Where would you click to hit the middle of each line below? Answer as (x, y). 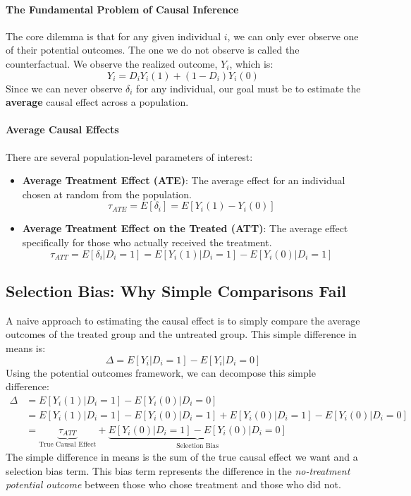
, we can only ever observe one (293, 36)
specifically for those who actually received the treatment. (147, 242)
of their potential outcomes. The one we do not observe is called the (153, 50)
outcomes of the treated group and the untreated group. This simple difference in (181, 334)
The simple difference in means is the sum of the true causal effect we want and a (182, 457)
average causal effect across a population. (97, 102)
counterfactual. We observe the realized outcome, (112, 63)
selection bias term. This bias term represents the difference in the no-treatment (178, 470)
